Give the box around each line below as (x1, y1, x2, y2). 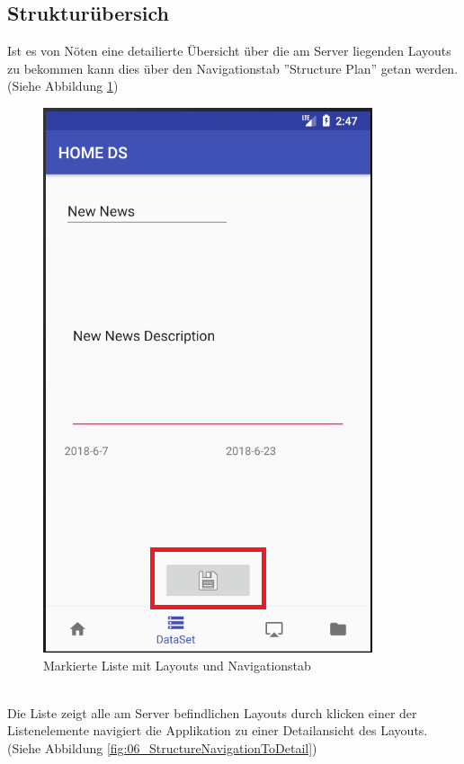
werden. (415, 58, 459, 77)
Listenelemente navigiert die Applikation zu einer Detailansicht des (7, 721, 377, 740)
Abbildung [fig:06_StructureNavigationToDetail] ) (44, 738, 317, 757)
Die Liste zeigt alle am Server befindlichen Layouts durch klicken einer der (7, 703, 417, 722)
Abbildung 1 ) (44, 76, 119, 95)
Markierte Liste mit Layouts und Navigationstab (43, 655, 311, 674)
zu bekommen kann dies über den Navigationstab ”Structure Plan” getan (7, 58, 412, 77)
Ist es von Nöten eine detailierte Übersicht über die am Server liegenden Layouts (7, 41, 451, 60)
